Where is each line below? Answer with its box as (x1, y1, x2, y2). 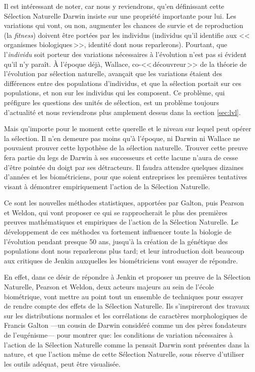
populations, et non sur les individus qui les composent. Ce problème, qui (4, 87, 225, 98)
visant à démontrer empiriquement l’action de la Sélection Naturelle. (4, 181, 210, 191)
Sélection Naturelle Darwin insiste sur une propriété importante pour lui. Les (4, 10, 236, 21)
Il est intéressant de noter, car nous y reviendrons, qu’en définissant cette (4, 1, 225, 11)
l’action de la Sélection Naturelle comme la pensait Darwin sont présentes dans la (4, 339, 250, 349)
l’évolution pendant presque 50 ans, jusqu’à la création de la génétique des (4, 236, 228, 246)
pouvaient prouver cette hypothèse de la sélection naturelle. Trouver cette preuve (4, 143, 248, 153)
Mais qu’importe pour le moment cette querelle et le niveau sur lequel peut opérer (4, 123, 252, 134)
